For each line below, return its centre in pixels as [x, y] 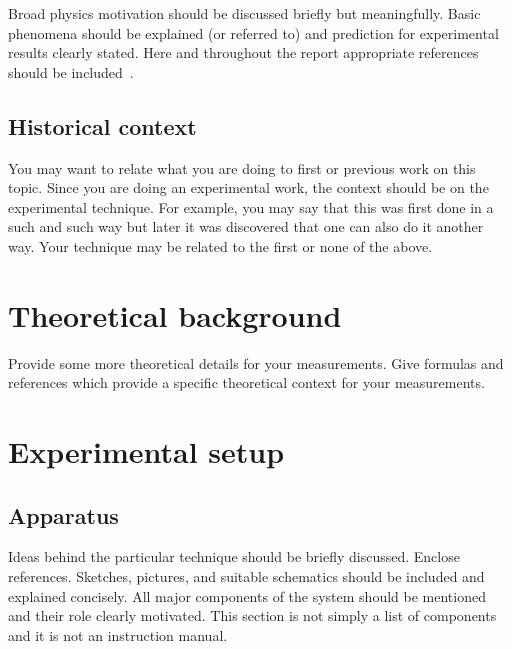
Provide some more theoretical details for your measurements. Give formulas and [256, 362]
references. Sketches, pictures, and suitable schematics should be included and [246, 576]
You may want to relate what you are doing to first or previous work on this [242, 167]
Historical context [102, 125]
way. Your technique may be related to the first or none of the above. [220, 245]
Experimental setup [146, 451]
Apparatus [63, 514]
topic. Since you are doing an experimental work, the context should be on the [248, 187]
